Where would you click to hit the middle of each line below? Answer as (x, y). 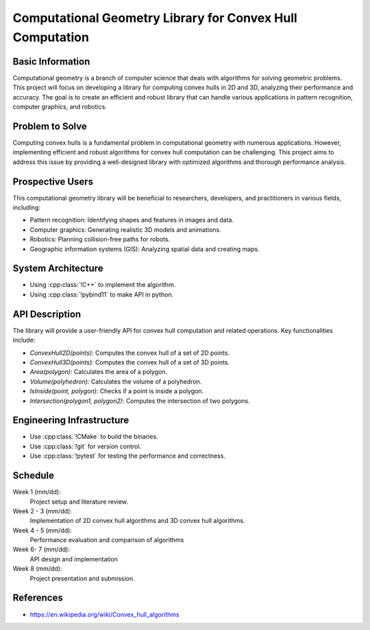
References (38, 598)
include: (24, 340)
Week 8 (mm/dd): (37, 569)
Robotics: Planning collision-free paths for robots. (100, 240)
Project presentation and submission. (82, 578)
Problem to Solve (50, 126)
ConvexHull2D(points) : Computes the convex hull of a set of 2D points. (129, 353)
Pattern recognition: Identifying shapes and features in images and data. (132, 220)
